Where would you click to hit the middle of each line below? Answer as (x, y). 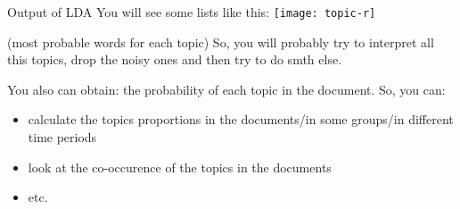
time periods (62, 137)
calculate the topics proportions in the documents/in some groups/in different (241, 119)
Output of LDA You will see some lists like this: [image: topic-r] (192, 12)
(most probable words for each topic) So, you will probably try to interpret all (221, 42)
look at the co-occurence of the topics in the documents (180, 167)
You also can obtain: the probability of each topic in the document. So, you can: (226, 89)
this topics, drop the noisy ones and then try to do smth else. (175, 59)
